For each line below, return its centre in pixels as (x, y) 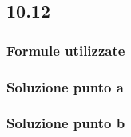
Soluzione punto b (66, 123)
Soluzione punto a (65, 86)
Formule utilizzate (66, 50)
